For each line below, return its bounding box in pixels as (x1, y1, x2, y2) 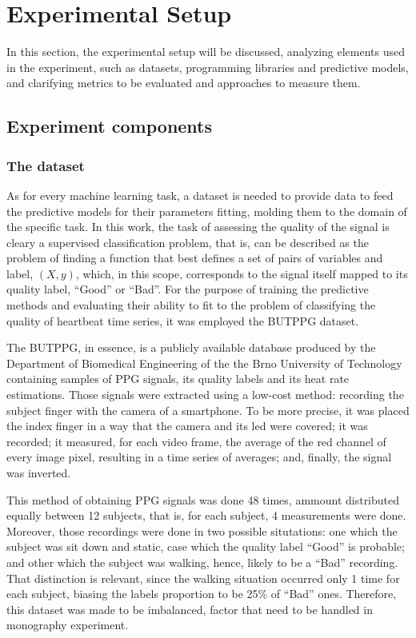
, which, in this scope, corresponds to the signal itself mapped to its (75, 265, 408, 281)
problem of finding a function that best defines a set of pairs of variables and (6, 249, 383, 266)
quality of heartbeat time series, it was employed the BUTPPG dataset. (6, 312, 359, 329)
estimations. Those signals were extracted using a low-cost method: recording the (6, 386, 404, 403)
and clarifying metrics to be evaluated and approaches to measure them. (6, 74, 361, 91)
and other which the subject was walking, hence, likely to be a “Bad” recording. (6, 553, 398, 570)
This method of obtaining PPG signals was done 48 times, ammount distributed (6, 491, 400, 508)
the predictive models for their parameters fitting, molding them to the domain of (6, 202, 407, 219)
